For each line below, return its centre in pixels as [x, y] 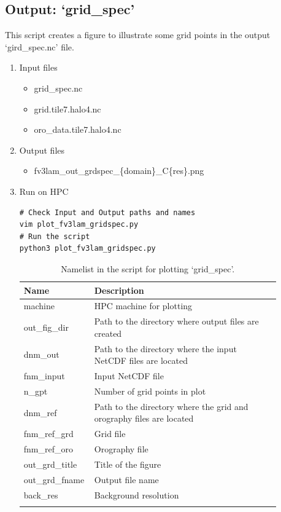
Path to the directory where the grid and [171, 406]
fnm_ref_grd [48, 434]
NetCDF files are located [141, 360]
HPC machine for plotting [143, 306]
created [108, 333]
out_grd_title [50, 464]
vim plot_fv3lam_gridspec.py [79, 225]
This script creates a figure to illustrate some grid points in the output [138, 35]
